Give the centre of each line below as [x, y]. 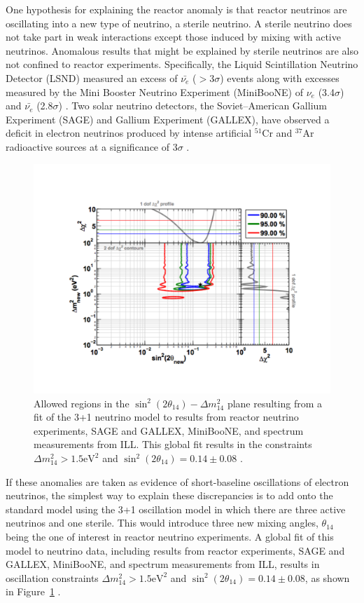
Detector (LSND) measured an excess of [92, 77]
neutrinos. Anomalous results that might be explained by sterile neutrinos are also [182, 50]
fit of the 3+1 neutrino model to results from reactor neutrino [166, 417]
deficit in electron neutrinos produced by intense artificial [129, 133]
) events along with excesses [280, 77]
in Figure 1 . [33, 591]
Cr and [277, 133]
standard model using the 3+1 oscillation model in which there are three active [176, 509]
